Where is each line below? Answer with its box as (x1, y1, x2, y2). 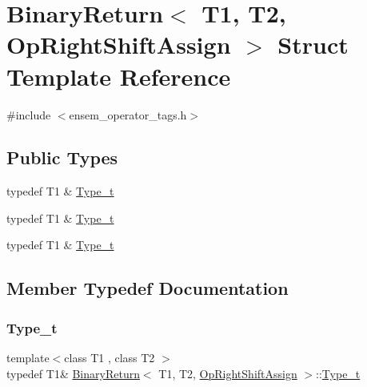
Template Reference (6, 59, 231, 92)
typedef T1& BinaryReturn (6, 365, 140, 381)
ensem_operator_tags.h (69, 106, 187, 123)
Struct (277, 28, 349, 61)
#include (6, 106, 51, 123)
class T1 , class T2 (64, 349, 155, 366)
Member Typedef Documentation (6, 276, 289, 300)
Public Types (6, 145, 118, 170)
